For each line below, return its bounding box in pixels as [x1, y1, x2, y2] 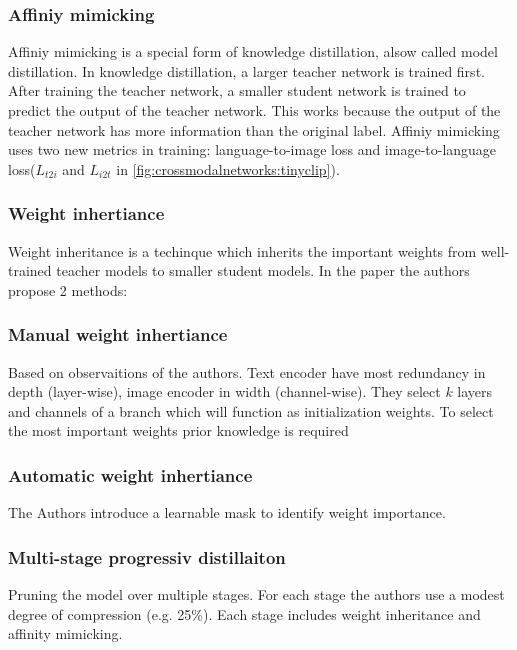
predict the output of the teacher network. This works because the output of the [8, 100, 501, 120]
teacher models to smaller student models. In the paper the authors [56, 260, 470, 281]
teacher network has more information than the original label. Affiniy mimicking [8, 119, 500, 140]
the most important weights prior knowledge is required [8, 420, 349, 441]
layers [457, 381, 493, 402]
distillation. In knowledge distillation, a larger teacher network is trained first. [8, 60, 485, 81]
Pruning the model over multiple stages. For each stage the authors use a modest [8, 584, 505, 604]
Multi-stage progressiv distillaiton [8, 544, 286, 569]
